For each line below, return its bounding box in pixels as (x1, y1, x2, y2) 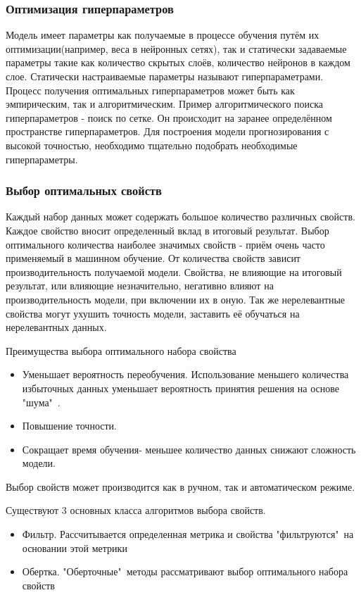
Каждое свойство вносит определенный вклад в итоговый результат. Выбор (6, 223, 329, 237)
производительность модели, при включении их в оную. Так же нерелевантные (6, 292, 346, 306)
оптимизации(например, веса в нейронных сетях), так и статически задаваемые (6, 41, 347, 56)
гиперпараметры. (6, 151, 78, 166)
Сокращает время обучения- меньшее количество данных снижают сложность (22, 441, 356, 456)
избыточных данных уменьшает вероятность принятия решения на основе (22, 380, 340, 395)
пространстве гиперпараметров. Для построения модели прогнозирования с (6, 124, 329, 139)
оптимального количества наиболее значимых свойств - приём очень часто (6, 237, 325, 251)
